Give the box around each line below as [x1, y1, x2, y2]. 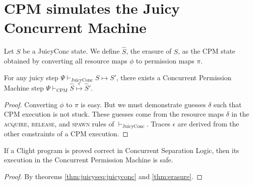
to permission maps [136, 56, 195, 66]
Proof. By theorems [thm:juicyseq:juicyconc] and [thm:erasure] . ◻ [4, 171, 203, 181]
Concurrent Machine [4, 17, 147, 37]
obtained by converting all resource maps [4, 56, 128, 66]
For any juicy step [4, 72, 58, 82]
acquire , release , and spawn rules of [4, 118, 114, 128]
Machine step [4, 82, 44, 92]
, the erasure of [126, 46, 171, 56]
